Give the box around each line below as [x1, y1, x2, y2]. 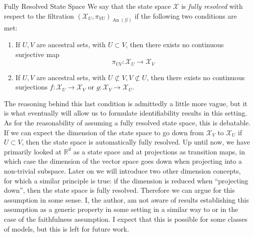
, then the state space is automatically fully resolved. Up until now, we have [22, 137, 250, 147]
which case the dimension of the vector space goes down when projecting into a [4, 156, 242, 166]
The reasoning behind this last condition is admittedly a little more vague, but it [4, 98, 248, 108]
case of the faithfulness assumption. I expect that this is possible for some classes [4, 214, 248, 224]
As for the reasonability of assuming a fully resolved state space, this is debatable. [4, 118, 251, 128]
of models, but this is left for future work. [4, 223, 129, 234]
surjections [15, 82, 48, 92]
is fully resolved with [181, 1, 243, 11]
